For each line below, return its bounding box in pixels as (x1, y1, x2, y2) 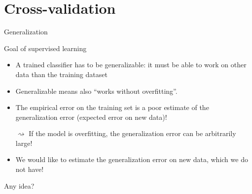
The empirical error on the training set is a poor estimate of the (15, 102, 209, 112)
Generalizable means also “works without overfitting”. (15, 85, 178, 96)
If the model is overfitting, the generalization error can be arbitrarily (29, 128, 236, 139)
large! (15, 138, 33, 148)
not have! (15, 164, 44, 174)
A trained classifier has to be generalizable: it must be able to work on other (15, 59, 247, 70)
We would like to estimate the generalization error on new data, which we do (15, 154, 248, 165)
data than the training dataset (15, 69, 108, 79)
